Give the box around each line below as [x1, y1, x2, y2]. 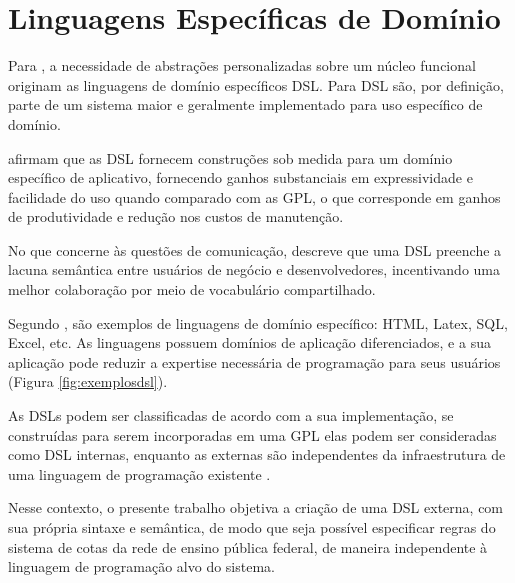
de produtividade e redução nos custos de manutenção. [8, 206, 344, 227]
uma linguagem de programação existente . [8, 463, 271, 484]
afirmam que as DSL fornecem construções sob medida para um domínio [8, 147, 453, 168]
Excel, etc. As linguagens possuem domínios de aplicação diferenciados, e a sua [8, 332, 491, 353]
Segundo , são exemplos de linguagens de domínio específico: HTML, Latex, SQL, [8, 312, 508, 333]
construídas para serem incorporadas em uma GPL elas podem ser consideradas [8, 424, 497, 445]
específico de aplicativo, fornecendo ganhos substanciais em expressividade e [8, 167, 473, 188]
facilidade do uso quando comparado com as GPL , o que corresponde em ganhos [8, 186, 501, 207]
